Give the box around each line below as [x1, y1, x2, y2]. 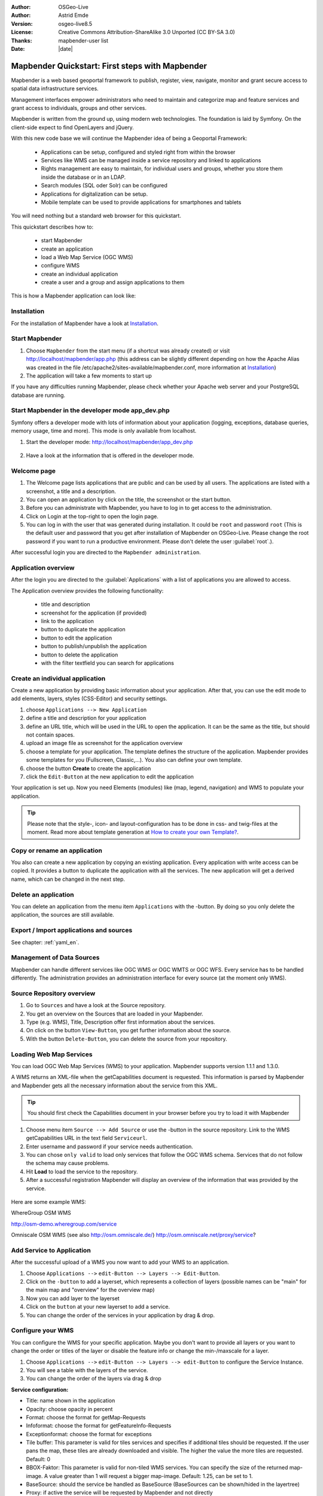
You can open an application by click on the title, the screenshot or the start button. [26, 495, 231, 503]
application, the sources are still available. [11, 911, 115, 919]
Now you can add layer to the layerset [26, 1294, 120, 1302]
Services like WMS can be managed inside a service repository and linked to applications [41, 156, 261, 164]
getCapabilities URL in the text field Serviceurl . [26, 1135, 148, 1142]
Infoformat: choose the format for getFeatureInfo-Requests [26, 1422, 172, 1430]
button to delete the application [41, 651, 118, 658]
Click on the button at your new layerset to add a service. [26, 1303, 170, 1310]
